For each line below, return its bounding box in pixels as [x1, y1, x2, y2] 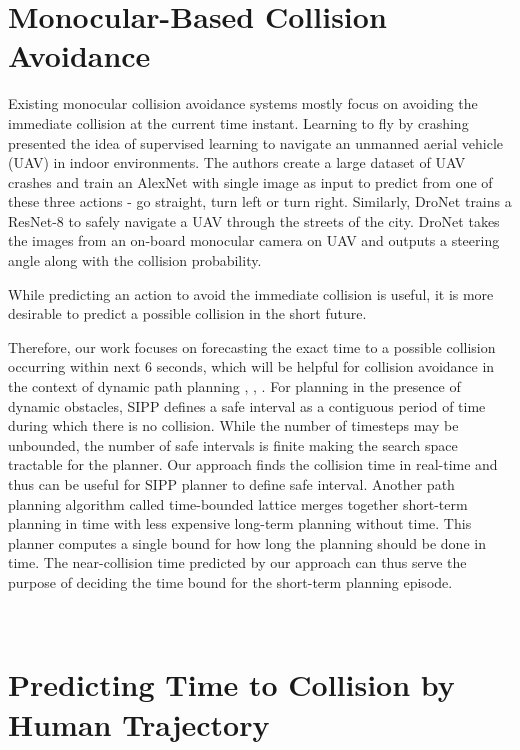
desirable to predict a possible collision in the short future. [8, 303, 367, 324]
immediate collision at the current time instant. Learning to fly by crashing [8, 112, 469, 133]
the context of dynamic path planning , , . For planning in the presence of [8, 376, 461, 397]
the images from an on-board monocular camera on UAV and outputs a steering [8, 230, 500, 251]
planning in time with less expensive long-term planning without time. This [8, 513, 472, 534]
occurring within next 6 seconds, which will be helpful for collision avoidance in [8, 356, 495, 377]
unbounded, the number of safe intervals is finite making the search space [8, 434, 458, 455]
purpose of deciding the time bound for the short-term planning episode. [8, 571, 453, 592]
